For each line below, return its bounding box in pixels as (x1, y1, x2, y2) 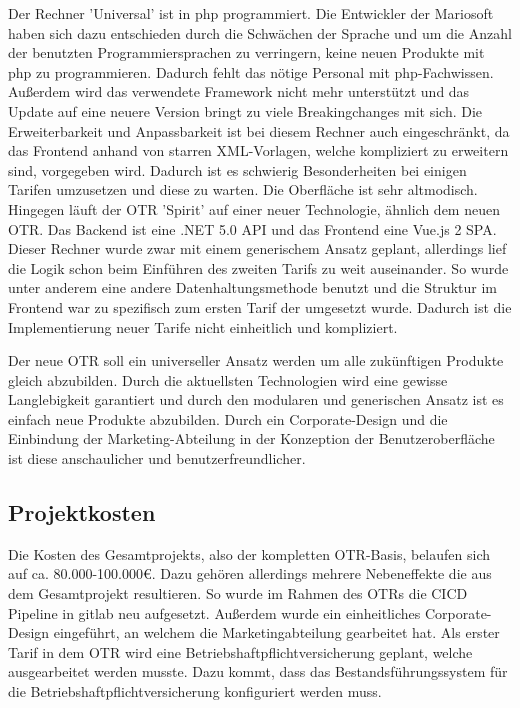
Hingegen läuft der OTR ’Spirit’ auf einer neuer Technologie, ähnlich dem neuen (8, 198, 500, 219)
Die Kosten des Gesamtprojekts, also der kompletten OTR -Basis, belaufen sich (8, 543, 491, 564)
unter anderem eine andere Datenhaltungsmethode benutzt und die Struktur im (8, 277, 497, 298)
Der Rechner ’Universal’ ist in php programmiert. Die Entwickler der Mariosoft (8, 3, 494, 23)
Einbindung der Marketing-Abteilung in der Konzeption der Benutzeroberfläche (8, 428, 495, 449)
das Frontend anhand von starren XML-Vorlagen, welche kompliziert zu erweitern (8, 140, 509, 161)
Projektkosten (8, 497, 156, 528)
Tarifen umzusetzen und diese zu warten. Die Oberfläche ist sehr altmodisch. (8, 179, 478, 200)
